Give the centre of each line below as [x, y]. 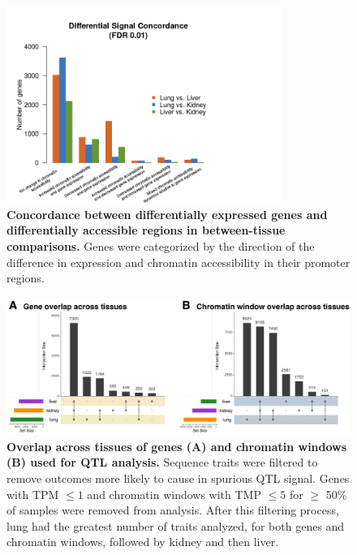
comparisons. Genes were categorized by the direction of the [161, 246]
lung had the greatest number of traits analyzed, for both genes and [176, 525]
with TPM [33, 494]
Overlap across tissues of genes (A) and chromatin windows [177, 446]
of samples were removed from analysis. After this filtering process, [173, 510]
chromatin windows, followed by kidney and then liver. [143, 542]
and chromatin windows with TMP [174, 494]
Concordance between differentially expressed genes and [167, 214]
